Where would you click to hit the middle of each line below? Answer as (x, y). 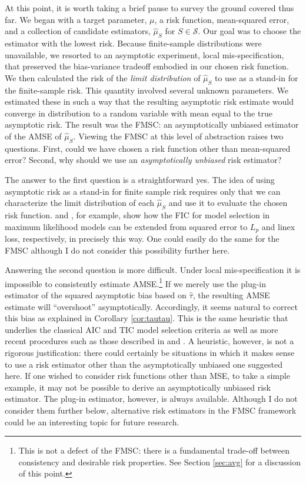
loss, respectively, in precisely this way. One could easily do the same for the (142, 238)
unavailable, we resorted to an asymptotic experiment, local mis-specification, (144, 54)
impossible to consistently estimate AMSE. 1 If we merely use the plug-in (136, 282)
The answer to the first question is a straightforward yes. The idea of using (140, 179)
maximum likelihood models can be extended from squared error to (126, 226)
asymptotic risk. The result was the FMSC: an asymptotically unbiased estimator (152, 124)
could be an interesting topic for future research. (92, 422)
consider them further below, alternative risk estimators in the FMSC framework (151, 410)
